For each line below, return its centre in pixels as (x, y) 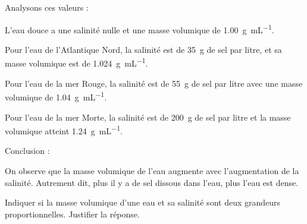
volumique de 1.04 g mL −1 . (56, 96)
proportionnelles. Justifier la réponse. (72, 214)
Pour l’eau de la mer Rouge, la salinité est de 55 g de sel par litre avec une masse (154, 83)
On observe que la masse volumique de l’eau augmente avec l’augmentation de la (152, 170)
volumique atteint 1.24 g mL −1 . (64, 130)
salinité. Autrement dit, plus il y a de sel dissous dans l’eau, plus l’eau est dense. (152, 182)
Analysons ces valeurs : (47, 7)
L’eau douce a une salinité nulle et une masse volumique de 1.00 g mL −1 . (140, 29)
